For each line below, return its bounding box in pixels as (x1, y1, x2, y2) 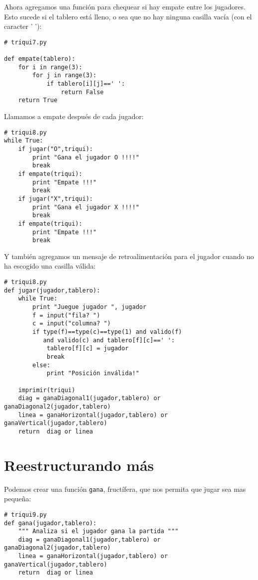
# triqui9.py (4, 511, 47, 518)
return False (61, 88, 104, 96)
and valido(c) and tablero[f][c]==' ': (43, 336, 175, 344)
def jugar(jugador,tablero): (4, 287, 100, 294)
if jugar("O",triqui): (18, 145, 93, 152)
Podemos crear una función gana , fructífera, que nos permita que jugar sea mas (4, 483, 246, 494)
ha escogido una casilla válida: (4, 261, 96, 271)
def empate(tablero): (4, 55, 76, 63)
